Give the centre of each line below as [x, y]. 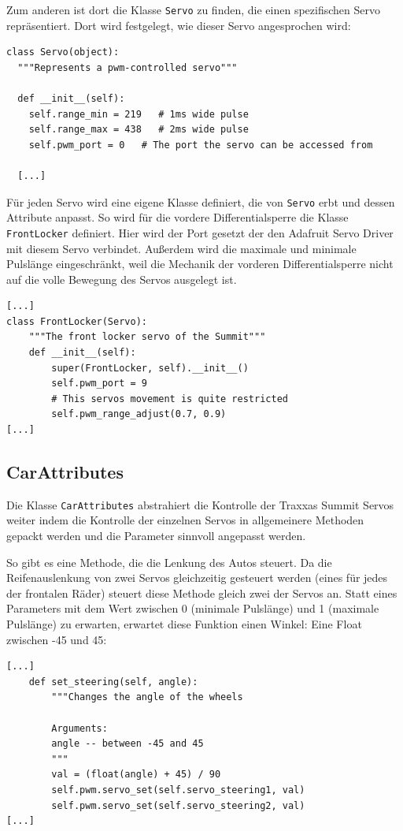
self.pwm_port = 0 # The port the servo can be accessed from [201, 145]
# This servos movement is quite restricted [170, 399]
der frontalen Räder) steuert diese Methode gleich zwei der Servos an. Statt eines [202, 593]
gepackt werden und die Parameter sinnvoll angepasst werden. [156, 536]
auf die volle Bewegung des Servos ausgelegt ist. [122, 279]
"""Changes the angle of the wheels [147, 697]
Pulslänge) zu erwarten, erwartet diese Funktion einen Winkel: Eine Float [184, 624]
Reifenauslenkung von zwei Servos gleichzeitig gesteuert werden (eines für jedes [197, 578]
